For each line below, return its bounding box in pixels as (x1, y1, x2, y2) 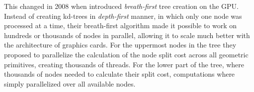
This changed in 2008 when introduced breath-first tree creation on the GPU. (4, 1, 239, 11)
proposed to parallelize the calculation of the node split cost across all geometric (4, 49, 249, 59)
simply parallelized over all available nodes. (4, 78, 136, 89)
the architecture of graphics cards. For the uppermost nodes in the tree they (4, 40, 237, 50)
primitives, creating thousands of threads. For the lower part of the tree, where (4, 59, 245, 69)
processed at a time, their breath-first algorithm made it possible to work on (4, 20, 237, 31)
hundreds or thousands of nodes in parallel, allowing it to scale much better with (4, 30, 250, 40)
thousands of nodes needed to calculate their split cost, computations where (4, 69, 235, 79)
